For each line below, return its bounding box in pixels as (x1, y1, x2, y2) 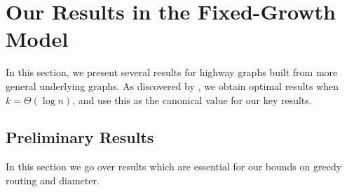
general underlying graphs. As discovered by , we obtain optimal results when (6, 78, 339, 93)
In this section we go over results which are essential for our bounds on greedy (6, 159, 342, 174)
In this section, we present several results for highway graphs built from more (6, 65, 338, 80)
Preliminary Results (6, 126, 154, 148)
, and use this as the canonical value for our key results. (72, 92, 312, 107)
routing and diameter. (6, 172, 100, 187)
